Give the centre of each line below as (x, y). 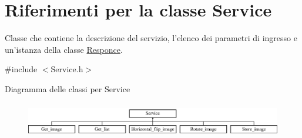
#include (21, 69)
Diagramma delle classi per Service (68, 88)
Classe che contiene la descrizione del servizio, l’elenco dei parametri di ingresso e (151, 38)
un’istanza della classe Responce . (64, 49)
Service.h (67, 69)
